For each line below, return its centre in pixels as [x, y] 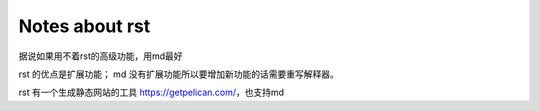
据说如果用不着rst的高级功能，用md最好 [101, 56]
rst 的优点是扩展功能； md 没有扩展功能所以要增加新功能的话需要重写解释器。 [178, 74]
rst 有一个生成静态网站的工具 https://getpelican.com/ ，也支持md [151, 92]
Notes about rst [84, 26]
